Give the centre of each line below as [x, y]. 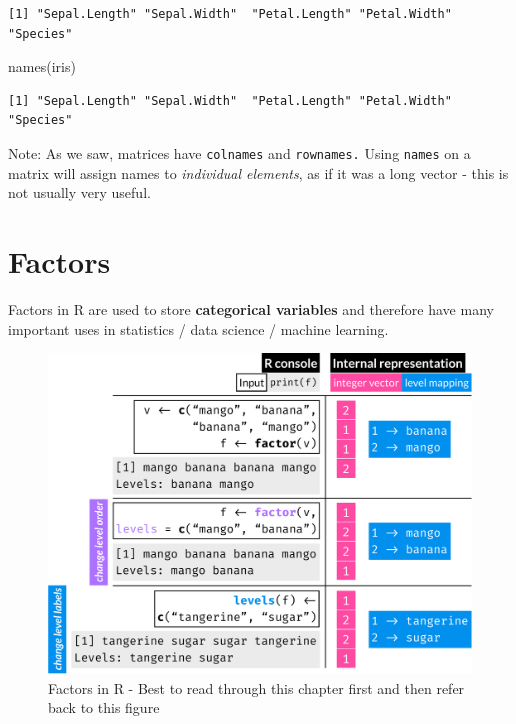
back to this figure [104, 707]
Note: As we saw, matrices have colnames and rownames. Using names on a [239, 152]
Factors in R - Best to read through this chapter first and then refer [256, 687]
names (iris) [42, 66]
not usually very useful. [79, 192]
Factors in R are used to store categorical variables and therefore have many [251, 308]
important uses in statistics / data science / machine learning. [198, 328]
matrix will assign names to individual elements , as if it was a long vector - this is [258, 172]
